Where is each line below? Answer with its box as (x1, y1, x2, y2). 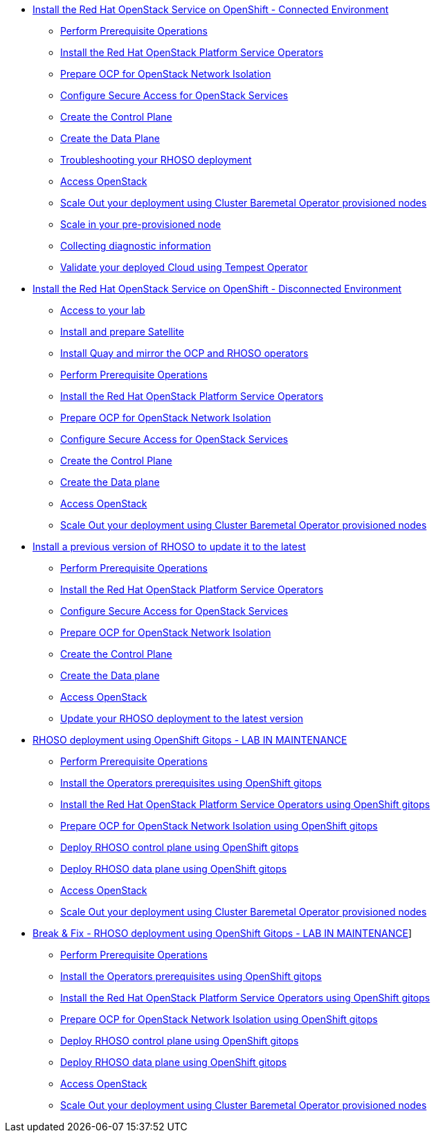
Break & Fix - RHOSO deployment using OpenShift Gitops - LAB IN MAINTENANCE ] (33, 927, 412, 939)
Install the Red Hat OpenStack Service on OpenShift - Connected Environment (33, 3, 389, 15)
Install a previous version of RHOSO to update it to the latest (33, 541, 306, 552)
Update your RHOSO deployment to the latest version (60, 712, 304, 724)
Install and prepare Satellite (60, 326, 184, 338)
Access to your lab (60, 304, 145, 316)
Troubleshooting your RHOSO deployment (60, 154, 252, 166)
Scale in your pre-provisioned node (60, 218, 221, 230)
